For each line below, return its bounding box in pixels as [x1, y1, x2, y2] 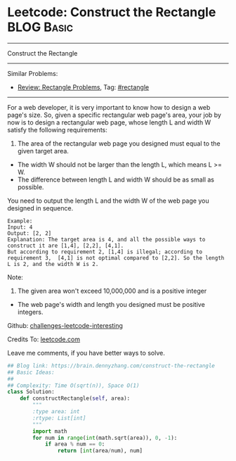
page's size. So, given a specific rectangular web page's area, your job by [7, 110, 221, 119]
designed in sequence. [7, 203, 74, 212]
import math [32, 427, 68, 435]
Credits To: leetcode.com [7, 335, 81, 343]
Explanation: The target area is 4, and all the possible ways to [7, 236, 206, 243]
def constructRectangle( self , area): [20, 395, 131, 402]
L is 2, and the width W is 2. [7, 260, 99, 267]
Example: [7, 217, 33, 225]
